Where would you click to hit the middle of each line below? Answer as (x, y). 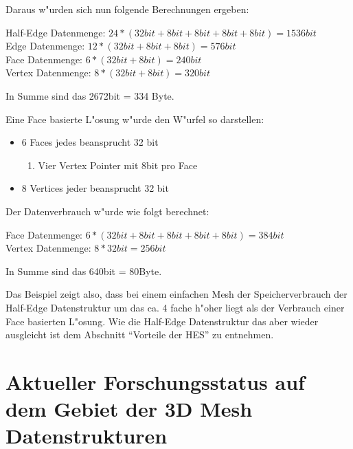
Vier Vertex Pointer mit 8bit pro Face (118, 165)
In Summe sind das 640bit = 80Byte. (84, 271)
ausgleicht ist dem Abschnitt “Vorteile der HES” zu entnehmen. (140, 335)
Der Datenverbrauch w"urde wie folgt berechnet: (107, 211)
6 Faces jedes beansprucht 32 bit (90, 142)
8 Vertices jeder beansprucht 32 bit (95, 188)
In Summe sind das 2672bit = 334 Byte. (90, 95)
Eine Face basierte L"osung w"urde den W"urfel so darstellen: (135, 119)
